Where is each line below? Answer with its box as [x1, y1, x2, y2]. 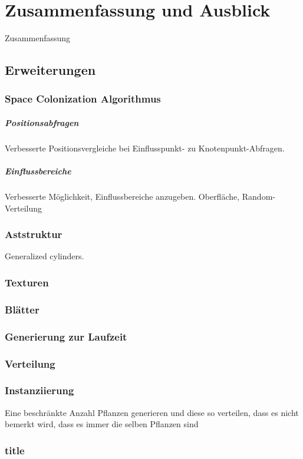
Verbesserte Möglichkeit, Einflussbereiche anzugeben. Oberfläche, [5, 190, 240, 203]
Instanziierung [5, 383, 74, 398]
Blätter [5, 302, 39, 316]
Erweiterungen [5, 61, 96, 79]
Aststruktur [5, 227, 62, 242]
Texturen [5, 275, 49, 289]
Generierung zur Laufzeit [5, 329, 127, 344]
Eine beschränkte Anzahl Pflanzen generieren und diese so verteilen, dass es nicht [5, 406, 299, 418]
